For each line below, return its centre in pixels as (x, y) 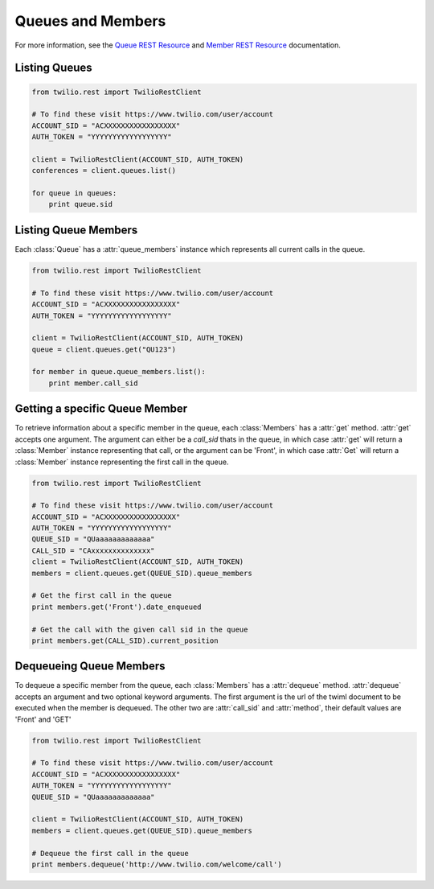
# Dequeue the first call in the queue (110, 853)
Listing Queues (53, 68)
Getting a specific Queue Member (101, 409)
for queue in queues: (74, 193)
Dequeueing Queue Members (90, 667)
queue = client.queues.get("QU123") (104, 349)
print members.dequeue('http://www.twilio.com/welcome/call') (157, 864)
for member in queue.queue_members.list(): (119, 372)
